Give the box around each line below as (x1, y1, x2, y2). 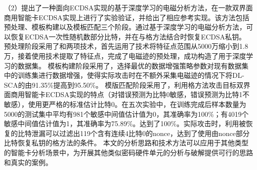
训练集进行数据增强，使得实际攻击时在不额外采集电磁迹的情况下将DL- (17, 70, 245, 80)
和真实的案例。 (4, 157, 52, 167)
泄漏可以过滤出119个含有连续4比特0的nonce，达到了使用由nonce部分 (31, 128, 250, 138)
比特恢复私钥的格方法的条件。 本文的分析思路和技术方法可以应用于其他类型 (4, 137, 249, 148)
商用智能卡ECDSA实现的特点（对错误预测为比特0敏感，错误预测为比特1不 (10, 89, 250, 100)
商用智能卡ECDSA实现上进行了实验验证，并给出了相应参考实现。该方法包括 (4, 12, 250, 22)
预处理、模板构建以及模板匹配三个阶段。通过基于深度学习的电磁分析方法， (4, 22, 246, 32)
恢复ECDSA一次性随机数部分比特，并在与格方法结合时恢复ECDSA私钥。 (10, 31, 246, 41)
